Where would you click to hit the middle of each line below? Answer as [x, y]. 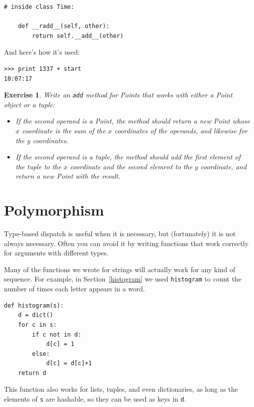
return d [32, 373]
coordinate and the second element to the [131, 166]
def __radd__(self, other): [64, 26]
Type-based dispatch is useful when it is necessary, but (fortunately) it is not [120, 234]
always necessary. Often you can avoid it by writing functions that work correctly [126, 243]
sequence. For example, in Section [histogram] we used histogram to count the [123, 279]
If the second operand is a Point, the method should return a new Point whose [133, 121]
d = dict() [36, 315]
